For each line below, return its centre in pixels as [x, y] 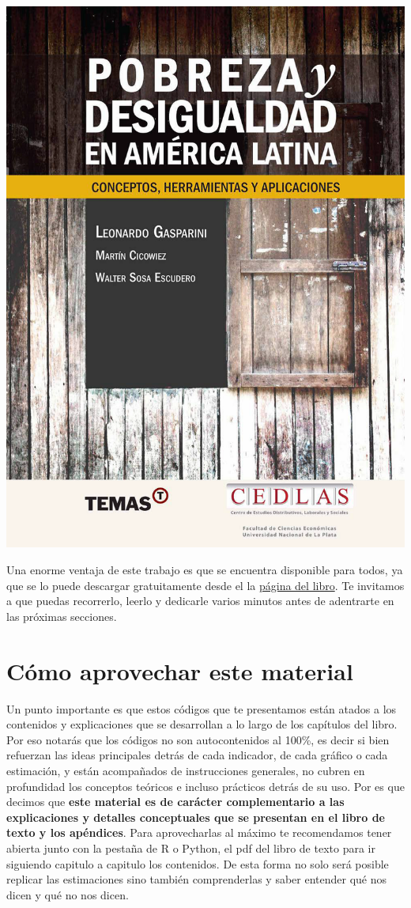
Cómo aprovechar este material [180, 670]
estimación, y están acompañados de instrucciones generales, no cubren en [186, 770]
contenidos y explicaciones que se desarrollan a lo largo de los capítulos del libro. [202, 724]
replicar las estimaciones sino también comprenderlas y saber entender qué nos [197, 879]
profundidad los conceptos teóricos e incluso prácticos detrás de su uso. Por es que [205, 786]
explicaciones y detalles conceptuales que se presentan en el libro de [196, 817]
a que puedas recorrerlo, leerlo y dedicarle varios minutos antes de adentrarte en [200, 601]
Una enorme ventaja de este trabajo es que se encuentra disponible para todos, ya [205, 570]
